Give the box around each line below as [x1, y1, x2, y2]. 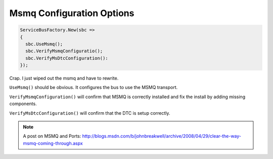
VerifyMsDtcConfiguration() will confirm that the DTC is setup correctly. [9, 110, 170, 116]
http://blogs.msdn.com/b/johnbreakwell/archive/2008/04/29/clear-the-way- [82, 133, 242, 139]
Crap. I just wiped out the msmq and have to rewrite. [9, 75, 119, 82]
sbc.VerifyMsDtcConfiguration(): [25, 55, 108, 61]
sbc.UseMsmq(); [25, 41, 63, 47]
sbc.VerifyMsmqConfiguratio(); [25, 48, 103, 54]
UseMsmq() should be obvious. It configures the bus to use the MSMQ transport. [9, 85, 178, 91]
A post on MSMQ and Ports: [23, 133, 81, 139]
